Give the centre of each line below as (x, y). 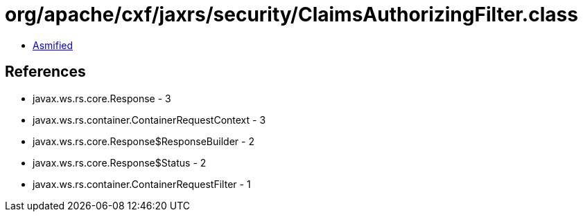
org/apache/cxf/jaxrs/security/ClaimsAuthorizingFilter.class (291, 15)
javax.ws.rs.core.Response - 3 (102, 98)
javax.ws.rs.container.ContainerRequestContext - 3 (149, 120)
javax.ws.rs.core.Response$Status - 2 (120, 162)
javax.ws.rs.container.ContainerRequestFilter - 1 (142, 184)
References (45, 72)
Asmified (53, 45)
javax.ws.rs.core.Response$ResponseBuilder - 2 (143, 141)
